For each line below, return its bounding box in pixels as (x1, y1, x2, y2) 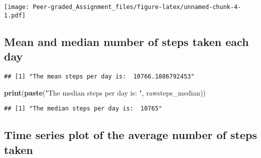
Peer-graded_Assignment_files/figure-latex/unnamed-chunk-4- (33, 3, 241, 10)
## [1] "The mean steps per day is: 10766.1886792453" (4, 72, 195, 80)
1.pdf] (4, 11, 26, 19)
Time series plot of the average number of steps (4, 127, 257, 142)
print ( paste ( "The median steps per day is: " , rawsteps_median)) (4, 87, 206, 97)
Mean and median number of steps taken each (4, 33, 249, 49)
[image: (4, 3, 30, 10)
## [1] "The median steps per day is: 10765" (4, 105, 162, 112)
